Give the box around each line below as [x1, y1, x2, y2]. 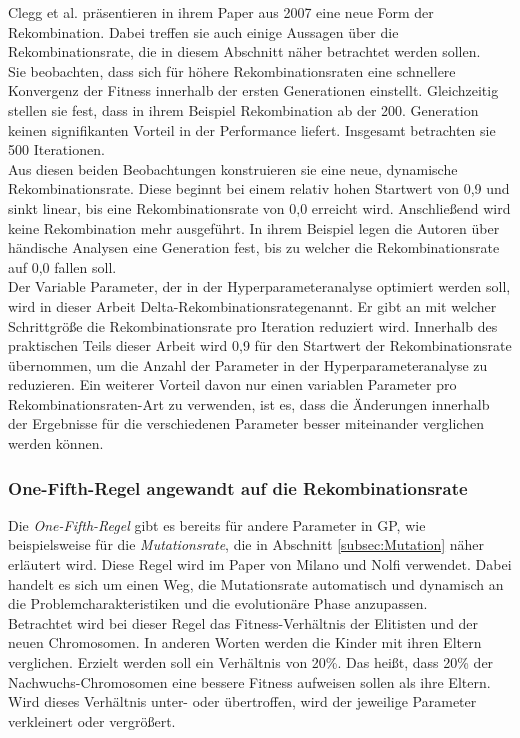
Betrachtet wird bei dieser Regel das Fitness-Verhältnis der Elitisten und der [8, 612, 479, 633]
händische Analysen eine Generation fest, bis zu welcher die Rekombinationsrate [8, 237, 500, 258]
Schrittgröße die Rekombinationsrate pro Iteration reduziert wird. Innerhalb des [8, 315, 498, 336]
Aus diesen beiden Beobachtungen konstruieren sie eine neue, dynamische [8, 158, 458, 179]
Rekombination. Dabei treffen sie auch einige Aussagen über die [8, 21, 399, 42]
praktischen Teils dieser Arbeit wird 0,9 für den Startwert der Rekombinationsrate [8, 335, 512, 356]
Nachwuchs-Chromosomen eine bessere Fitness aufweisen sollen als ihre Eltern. [8, 671, 491, 692]
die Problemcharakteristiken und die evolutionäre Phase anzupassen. [8, 593, 428, 614]
